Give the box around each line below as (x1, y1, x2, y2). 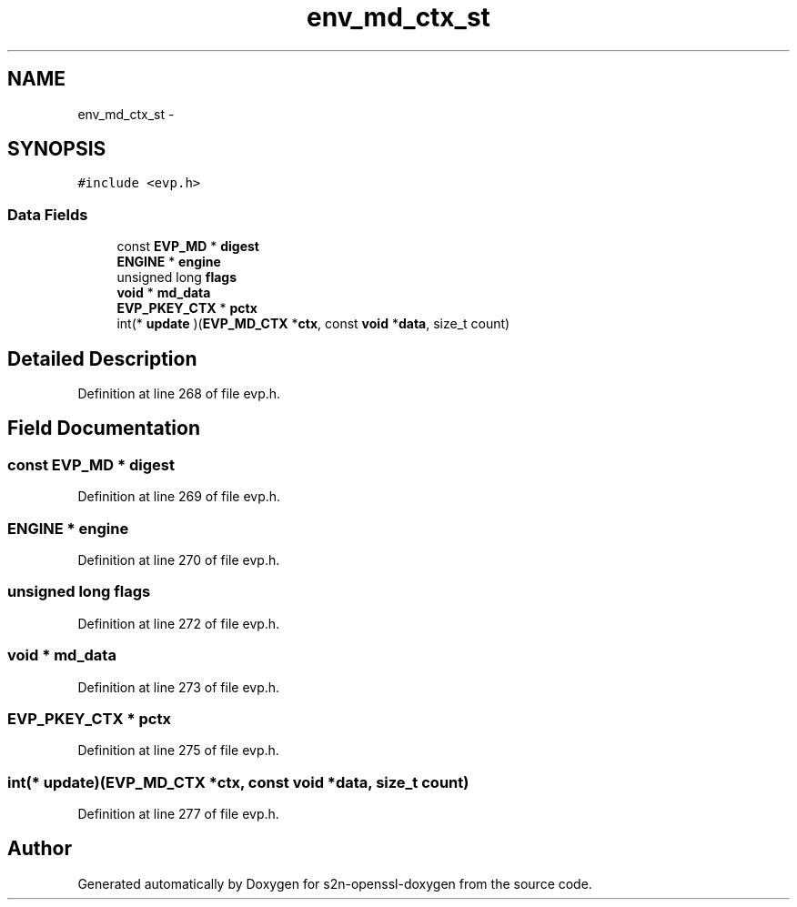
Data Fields (7, 205, 88, 224)
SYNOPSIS (7, 137, 106, 161)
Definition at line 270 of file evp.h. (77, 552, 280, 568)
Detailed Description (7, 347, 197, 370)
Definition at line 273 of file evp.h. (77, 679, 280, 695)
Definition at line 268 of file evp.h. (77, 386, 281, 402)
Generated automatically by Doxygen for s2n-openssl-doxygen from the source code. (77, 875, 592, 892)
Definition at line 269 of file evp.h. (77, 489, 281, 505)
